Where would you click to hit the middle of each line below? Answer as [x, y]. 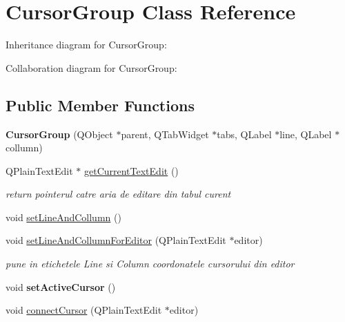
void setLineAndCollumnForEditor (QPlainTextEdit [116, 240]
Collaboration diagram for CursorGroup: [91, 67]
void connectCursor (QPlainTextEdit [84, 310]
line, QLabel [306, 134]
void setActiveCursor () [61, 286]
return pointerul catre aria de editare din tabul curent [118, 194]
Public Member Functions [100, 105]
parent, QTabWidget [165, 134]
